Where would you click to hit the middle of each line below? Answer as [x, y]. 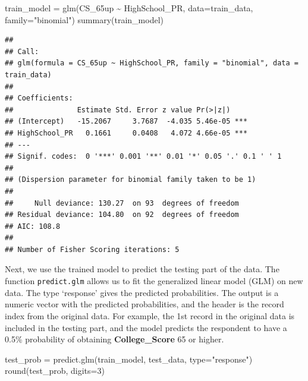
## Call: [22, 51]
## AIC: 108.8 [33, 226]
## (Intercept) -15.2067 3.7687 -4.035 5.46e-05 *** [126, 122]
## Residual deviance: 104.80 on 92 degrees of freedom [122, 215]
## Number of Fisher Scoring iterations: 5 [92, 249]
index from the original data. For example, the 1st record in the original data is [150, 315]
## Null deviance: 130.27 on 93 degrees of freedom [122, 203]
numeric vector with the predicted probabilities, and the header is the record [144, 304]
